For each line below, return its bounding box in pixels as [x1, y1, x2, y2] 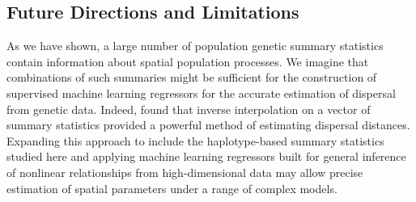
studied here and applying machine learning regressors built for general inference [6, 148, 406, 165]
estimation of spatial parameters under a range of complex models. [6, 179, 337, 196]
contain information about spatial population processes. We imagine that [6, 53, 369, 69]
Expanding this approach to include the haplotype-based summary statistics [6, 132, 384, 149]
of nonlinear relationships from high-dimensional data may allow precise [6, 163, 363, 180]
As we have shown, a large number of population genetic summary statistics [6, 37, 384, 54]
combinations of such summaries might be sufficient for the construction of [6, 69, 377, 86]
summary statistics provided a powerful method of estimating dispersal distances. [6, 116, 410, 133]
